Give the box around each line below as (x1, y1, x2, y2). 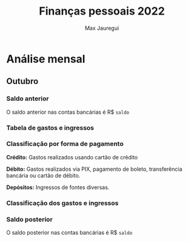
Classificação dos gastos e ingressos (6, 199, 119, 207)
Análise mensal (6, 52, 86, 66)
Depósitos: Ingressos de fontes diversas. (6, 184, 110, 191)
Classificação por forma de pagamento (6, 140, 124, 148)
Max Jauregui (84, 24, 119, 32)
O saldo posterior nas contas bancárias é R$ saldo (6, 229, 133, 237)
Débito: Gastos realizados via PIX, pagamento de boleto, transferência (6, 165, 183, 173)
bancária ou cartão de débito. (6, 171, 81, 179)
